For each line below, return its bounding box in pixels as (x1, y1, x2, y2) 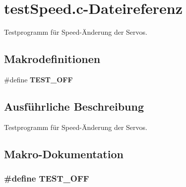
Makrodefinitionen (4, 51, 101, 66)
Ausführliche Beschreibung (4, 98, 144, 114)
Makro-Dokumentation (4, 146, 124, 161)
